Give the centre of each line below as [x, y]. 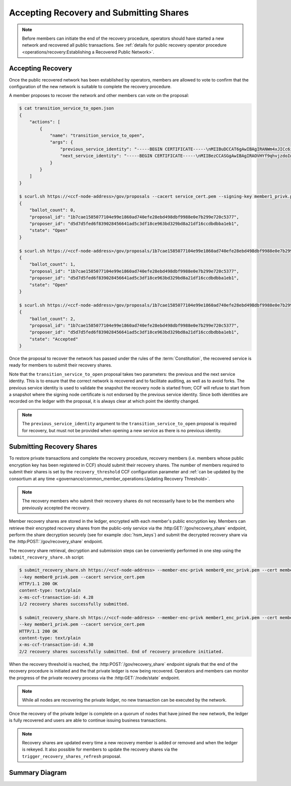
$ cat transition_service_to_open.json [66, 108]
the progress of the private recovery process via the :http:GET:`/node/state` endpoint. [95, 678]
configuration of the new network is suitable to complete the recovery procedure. [90, 87]
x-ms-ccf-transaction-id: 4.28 [57, 597]
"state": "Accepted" [54, 339]
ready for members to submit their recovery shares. [61, 365]
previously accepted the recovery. [56, 508]
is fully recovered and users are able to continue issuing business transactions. [88, 721]
